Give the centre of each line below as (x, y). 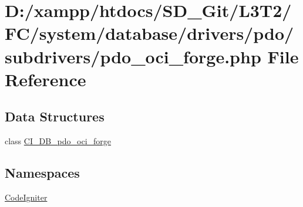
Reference (46, 79)
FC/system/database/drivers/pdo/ (149, 33)
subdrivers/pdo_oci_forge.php (133, 56)
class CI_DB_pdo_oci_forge (58, 141)
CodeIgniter (26, 197)
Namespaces (42, 173)
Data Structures (55, 116)
